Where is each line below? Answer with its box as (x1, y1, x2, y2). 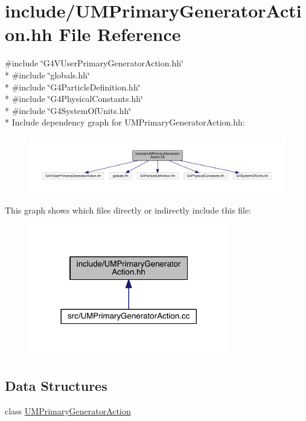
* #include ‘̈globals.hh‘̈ (5, 68, 90, 81)
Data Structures (5, 376, 107, 394)
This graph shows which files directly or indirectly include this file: (5, 203, 252, 216)
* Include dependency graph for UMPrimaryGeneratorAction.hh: (5, 116, 245, 128)
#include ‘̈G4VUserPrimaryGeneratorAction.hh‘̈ (5, 57, 183, 69)
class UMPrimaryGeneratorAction (5, 404, 131, 417)
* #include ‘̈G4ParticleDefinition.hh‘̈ (5, 80, 141, 93)
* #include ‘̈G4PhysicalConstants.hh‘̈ (5, 92, 143, 105)
